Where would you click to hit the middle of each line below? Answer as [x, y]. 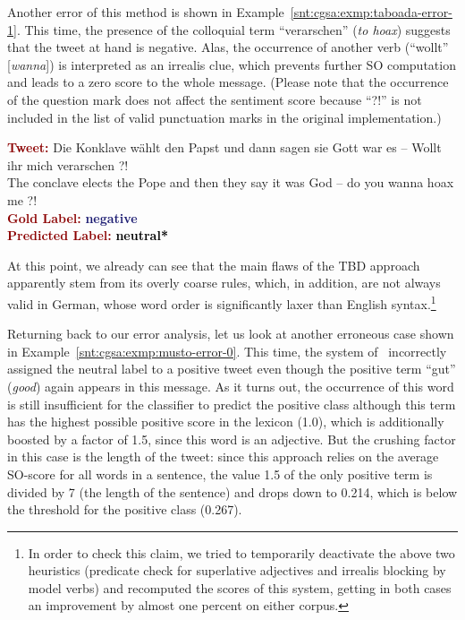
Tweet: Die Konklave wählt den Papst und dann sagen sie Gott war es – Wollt [224, 147]
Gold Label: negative [72, 217]
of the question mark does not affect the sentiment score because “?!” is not [215, 99]
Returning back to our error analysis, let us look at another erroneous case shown [231, 334]
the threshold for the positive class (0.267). [125, 509]
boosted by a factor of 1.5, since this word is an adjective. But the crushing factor [232, 439]
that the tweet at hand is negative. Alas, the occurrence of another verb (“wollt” [228, 47]
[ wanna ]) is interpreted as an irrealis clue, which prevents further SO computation [232, 64]
